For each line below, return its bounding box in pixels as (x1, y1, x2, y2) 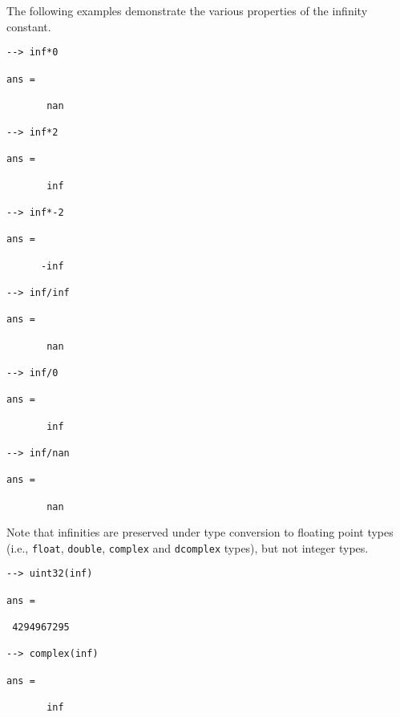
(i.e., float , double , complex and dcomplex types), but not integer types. (6, 539, 369, 556)
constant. (6, 18, 51, 34)
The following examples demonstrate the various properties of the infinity (6, 2, 368, 18)
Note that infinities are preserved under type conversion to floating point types (6, 524, 394, 541)
